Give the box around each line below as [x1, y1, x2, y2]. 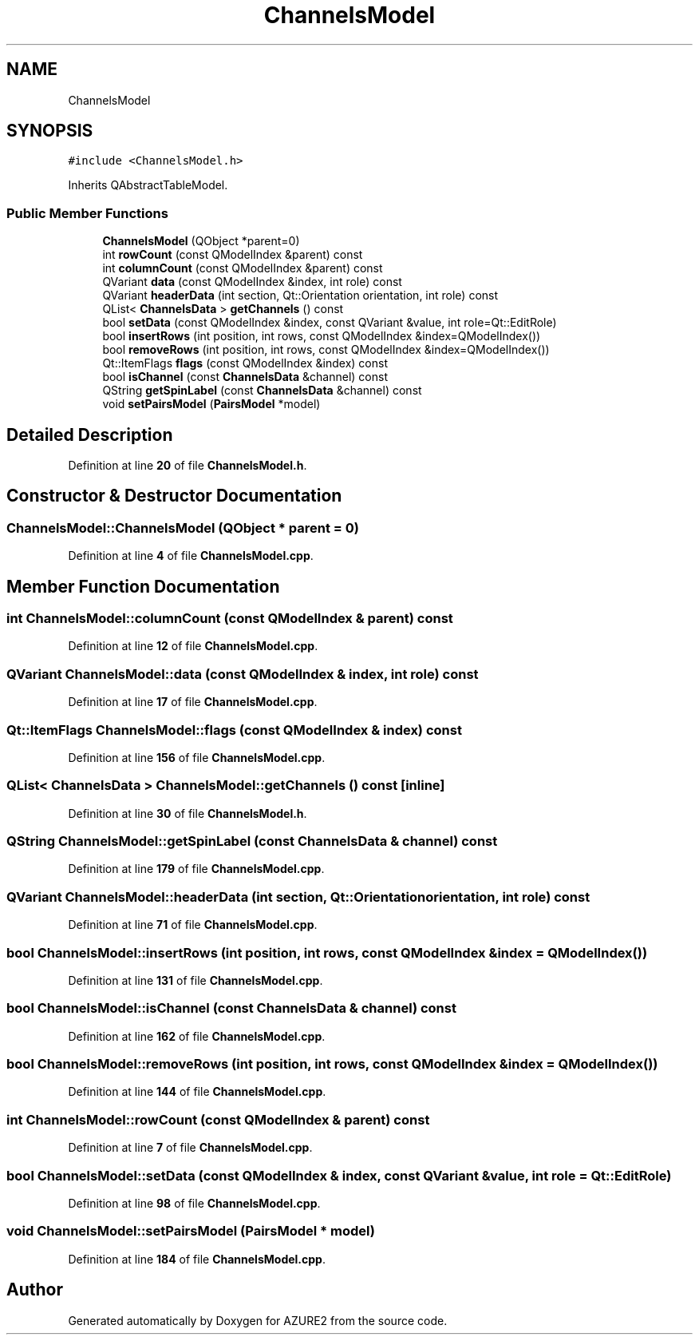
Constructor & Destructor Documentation [6, 486, 342, 506]
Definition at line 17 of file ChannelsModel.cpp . [68, 695, 318, 709]
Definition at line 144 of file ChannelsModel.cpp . [68, 1085, 326, 1099]
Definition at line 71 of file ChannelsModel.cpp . [68, 918, 318, 932]
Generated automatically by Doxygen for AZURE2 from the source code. [68, 1313, 448, 1327]
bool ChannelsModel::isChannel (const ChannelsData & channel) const [6, 1000, 456, 1017]
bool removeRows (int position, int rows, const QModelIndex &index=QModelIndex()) [102, 343, 550, 357]
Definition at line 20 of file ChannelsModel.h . [68, 458, 307, 473]
